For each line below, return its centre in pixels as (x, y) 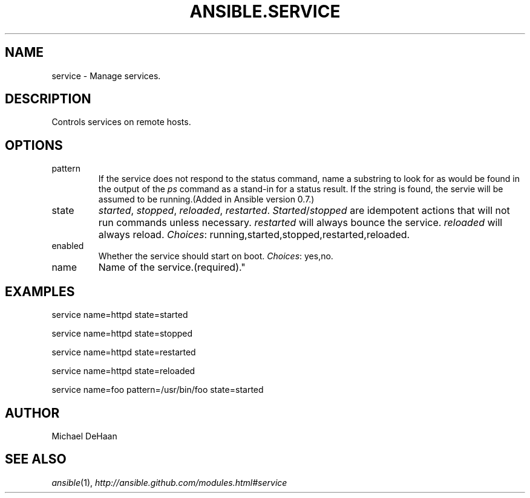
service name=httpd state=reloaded (123, 371)
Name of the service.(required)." (172, 267)
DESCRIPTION (48, 99)
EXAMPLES (40, 291)
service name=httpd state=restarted (124, 352)
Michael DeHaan (84, 436)
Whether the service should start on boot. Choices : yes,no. (216, 256)
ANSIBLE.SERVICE (265, 11)
